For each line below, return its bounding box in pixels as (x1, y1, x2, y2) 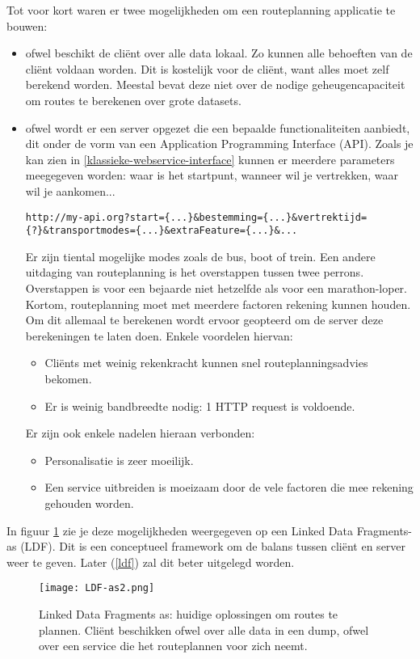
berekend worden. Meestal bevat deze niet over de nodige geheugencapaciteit (25, 76, 405, 93)
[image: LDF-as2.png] (39, 582, 155, 594)
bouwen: (6, 17, 48, 34)
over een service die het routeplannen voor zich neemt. (39, 637, 308, 654)
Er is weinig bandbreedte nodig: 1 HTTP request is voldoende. (44, 397, 355, 414)
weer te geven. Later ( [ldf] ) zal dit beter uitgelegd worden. (6, 553, 295, 570)
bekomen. (44, 370, 92, 387)
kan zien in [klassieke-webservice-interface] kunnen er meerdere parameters (25, 150, 395, 167)
